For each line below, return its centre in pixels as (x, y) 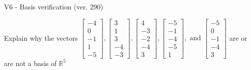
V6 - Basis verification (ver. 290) (54, 6)
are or (238, 37)
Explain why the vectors (41, 37)
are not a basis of (30, 63)
